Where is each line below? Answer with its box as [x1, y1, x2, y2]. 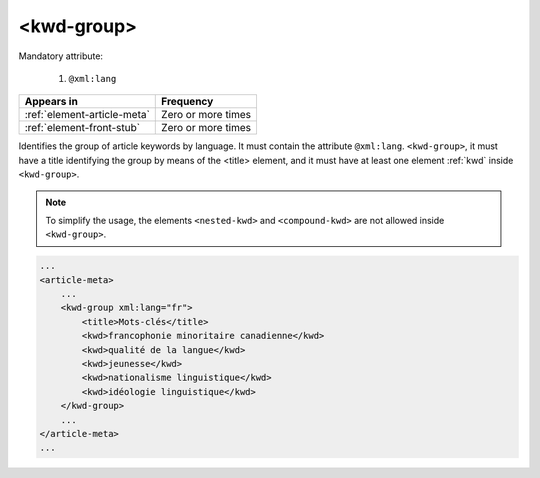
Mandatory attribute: [18, 50, 104, 62]
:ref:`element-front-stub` [24, 121, 140, 135]
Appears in [24, 95, 79, 109]
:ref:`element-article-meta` [24, 108, 150, 122]
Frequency [161, 95, 214, 109]
